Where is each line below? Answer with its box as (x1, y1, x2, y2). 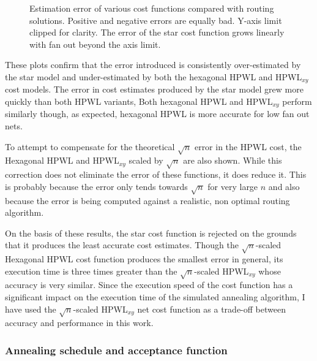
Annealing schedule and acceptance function (5, 342, 228, 357)
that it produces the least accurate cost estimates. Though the (5, 238, 239, 251)
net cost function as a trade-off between (137, 302, 286, 315)
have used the (5, 302, 56, 315)
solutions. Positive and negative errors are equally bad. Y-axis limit (29, 13, 282, 26)
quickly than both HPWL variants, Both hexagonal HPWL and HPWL (5, 95, 273, 108)
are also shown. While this (183, 154, 282, 167)
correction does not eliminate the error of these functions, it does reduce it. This (5, 168, 307, 181)
